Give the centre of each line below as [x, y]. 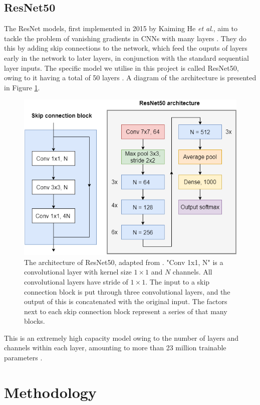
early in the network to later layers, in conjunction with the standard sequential [126, 57]
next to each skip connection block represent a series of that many [126, 311]
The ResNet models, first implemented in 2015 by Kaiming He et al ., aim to [121, 28]
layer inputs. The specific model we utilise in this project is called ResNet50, [121, 67]
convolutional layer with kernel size [78, 272]
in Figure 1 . [22, 87]
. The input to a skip [178, 281]
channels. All [192, 272]
